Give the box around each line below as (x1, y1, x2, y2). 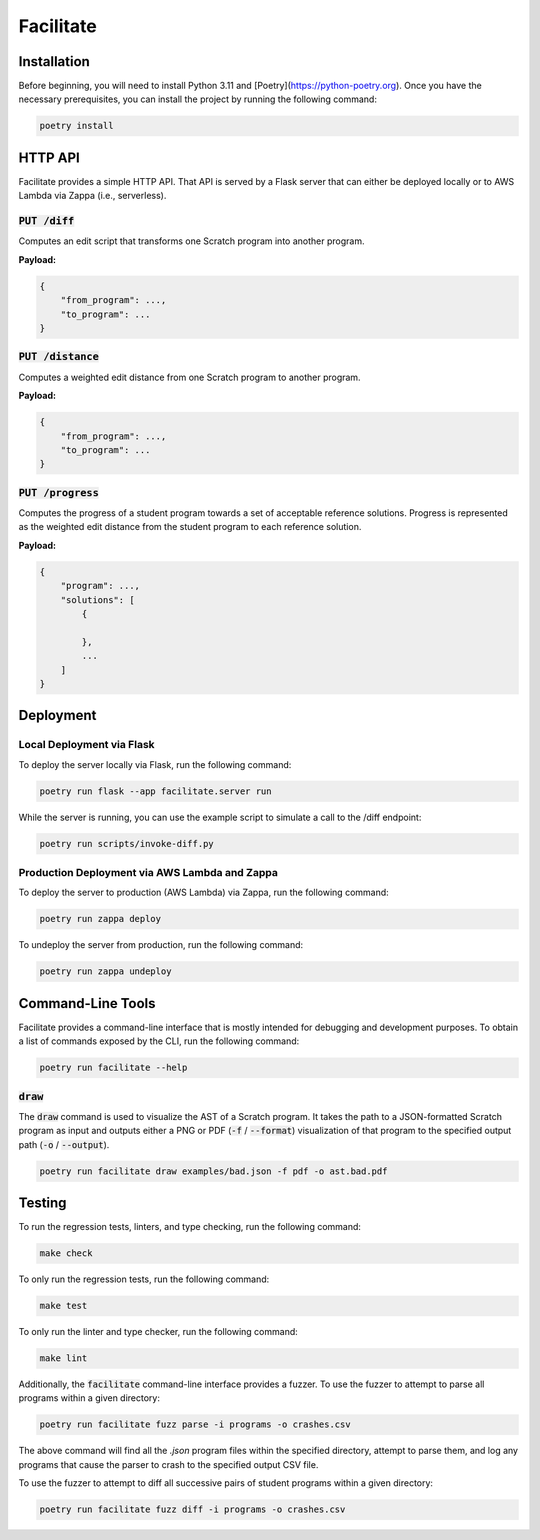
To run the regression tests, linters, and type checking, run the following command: (18, 1221, 362, 1233)
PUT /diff (18, 215, 75, 228)
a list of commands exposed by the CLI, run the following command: (18, 1035, 300, 1047)
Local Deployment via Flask (18, 738, 155, 752)
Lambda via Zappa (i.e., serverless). (18, 190, 167, 202)
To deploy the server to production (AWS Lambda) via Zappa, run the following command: (18, 886, 389, 899)
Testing (18, 1195, 67, 1212)
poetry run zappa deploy (39, 913, 162, 925)
